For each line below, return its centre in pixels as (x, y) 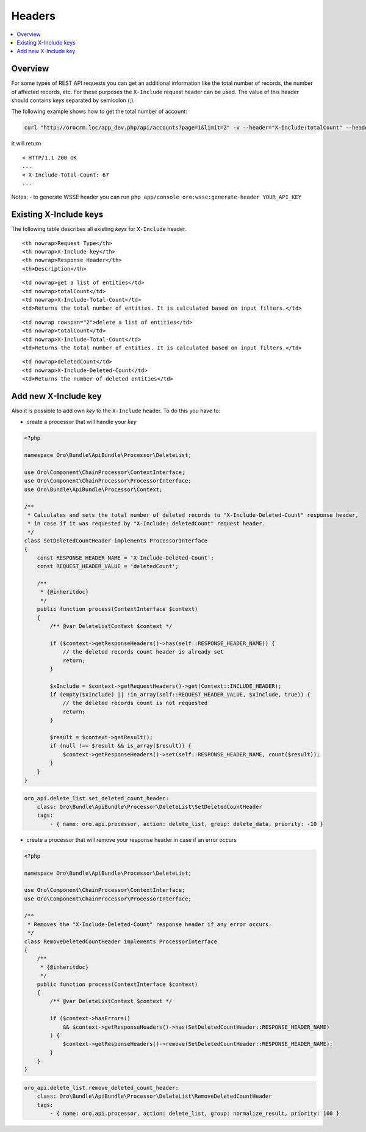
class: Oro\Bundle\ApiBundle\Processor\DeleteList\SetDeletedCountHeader (149, 807)
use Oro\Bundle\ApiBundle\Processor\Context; (93, 489)
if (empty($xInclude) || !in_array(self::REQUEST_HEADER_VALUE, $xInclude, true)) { (180, 695)
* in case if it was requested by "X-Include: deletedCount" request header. (146, 524)
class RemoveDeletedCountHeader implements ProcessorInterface (121, 941)
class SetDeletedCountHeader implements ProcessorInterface (116, 541)
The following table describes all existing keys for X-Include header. (99, 229)
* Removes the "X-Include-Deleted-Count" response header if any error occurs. (150, 924)
